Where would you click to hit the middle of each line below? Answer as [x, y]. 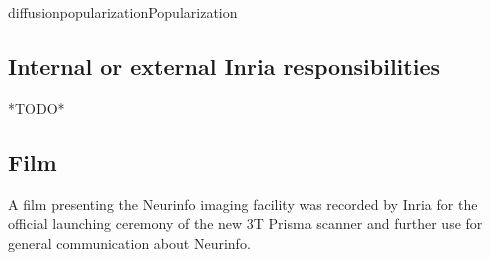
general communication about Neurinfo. [129, 242]
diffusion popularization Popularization [123, 12]
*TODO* [36, 107]
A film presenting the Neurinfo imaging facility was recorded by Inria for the [243, 203]
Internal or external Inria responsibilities [224, 65]
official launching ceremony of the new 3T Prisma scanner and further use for [245, 223]
